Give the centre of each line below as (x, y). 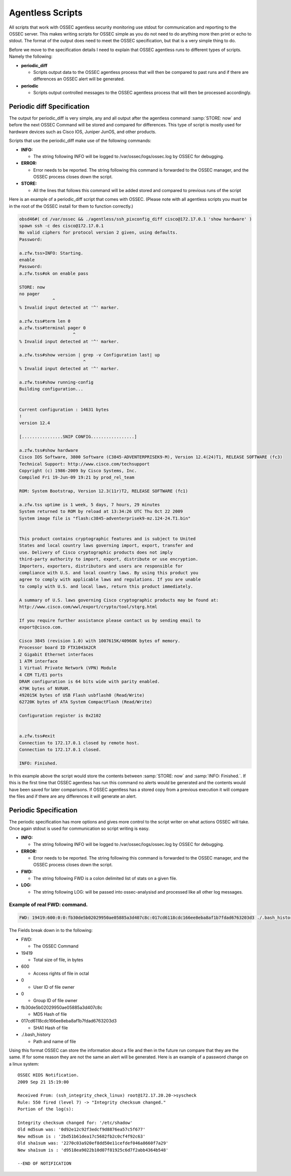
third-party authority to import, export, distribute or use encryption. (109, 559)
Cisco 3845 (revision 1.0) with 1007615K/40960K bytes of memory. (100, 641)
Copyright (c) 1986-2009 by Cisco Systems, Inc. (78, 471)
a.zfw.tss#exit (37, 736)
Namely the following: (31, 56)
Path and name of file (55, 1041)
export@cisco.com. (41, 627)
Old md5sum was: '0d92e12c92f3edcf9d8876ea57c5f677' (81, 1130)
